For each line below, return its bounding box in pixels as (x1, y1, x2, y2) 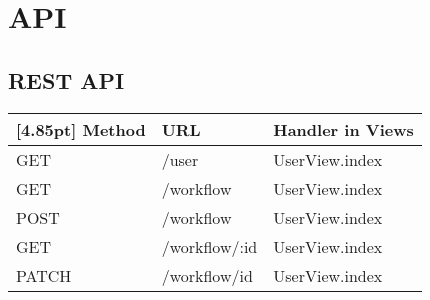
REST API (8, 64, 125, 95)
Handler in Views (273, 117, 414, 141)
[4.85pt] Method (16, 117, 146, 141)
